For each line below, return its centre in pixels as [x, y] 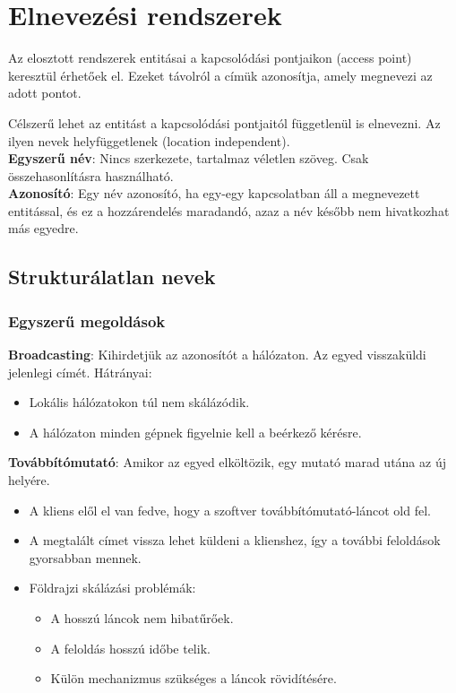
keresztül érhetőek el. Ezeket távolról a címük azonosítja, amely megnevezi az [220, 75]
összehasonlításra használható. [91, 175]
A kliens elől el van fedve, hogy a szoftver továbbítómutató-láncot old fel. [230, 510]
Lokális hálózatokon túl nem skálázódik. [139, 402]
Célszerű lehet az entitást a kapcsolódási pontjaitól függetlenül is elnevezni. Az [224, 122]
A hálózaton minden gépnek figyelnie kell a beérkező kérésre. [195, 432]
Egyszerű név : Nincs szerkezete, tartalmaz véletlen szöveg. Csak [189, 158]
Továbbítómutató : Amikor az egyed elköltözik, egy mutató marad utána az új [227, 462]
